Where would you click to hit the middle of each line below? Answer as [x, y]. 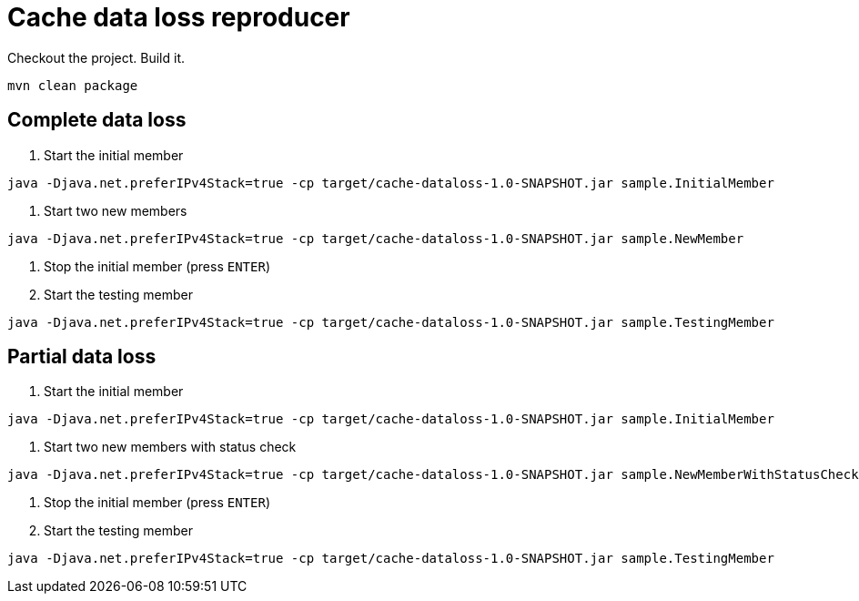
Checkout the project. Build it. [96, 57]
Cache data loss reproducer [179, 17]
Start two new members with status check [170, 447]
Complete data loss [97, 120]
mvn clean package [73, 85]
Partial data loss [82, 357]
